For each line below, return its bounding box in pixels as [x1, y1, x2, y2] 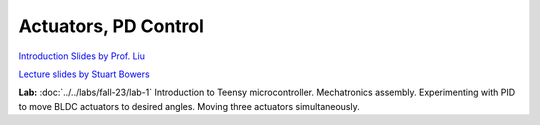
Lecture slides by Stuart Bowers [18, 68, 150, 80]
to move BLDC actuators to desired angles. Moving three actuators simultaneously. [18, 100, 360, 112]
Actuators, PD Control [18, 15, 205, 37]
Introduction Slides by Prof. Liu [18, 50, 145, 62]
